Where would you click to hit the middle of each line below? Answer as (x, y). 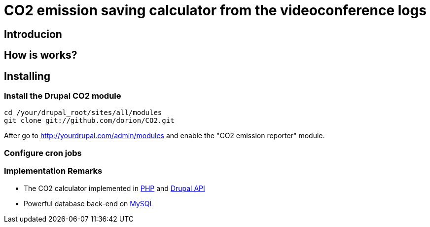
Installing (27, 76)
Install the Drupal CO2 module (63, 96)
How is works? (41, 55)
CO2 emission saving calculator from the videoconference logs (215, 10)
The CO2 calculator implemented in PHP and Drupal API (114, 188)
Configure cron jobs (43, 153)
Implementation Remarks (53, 171)
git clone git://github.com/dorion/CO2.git (89, 121)
